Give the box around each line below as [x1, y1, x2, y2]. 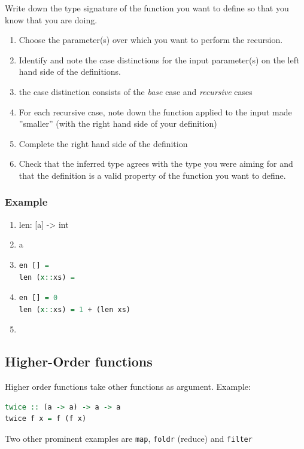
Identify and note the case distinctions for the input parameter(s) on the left [19, 53, 300, 66]
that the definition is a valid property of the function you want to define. [19, 169, 286, 181]
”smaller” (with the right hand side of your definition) [19, 117, 217, 130]
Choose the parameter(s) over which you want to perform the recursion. [19, 33, 283, 46]
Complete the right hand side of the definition [19, 137, 188, 149]
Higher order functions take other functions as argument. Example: [5, 380, 251, 393]
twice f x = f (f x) [5, 414, 87, 423]
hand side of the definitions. [19, 65, 121, 78]
